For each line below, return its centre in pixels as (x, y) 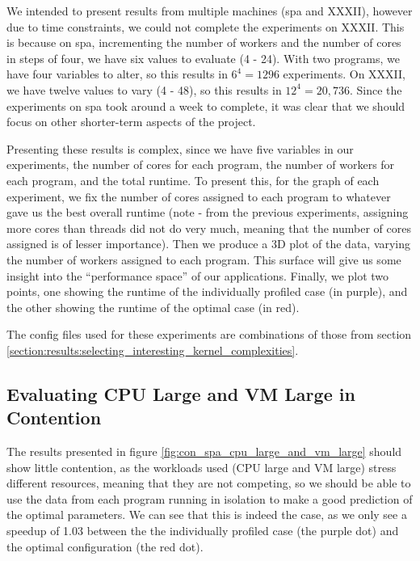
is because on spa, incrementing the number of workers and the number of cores (204, 42)
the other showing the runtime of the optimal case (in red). (153, 307)
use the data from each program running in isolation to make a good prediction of (210, 498)
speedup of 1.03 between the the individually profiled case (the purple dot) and (203, 531)
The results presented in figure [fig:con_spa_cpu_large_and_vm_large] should (204, 451)
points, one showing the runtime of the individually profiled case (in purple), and (207, 291)
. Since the (376, 89)
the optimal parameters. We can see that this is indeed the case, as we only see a (207, 515)
